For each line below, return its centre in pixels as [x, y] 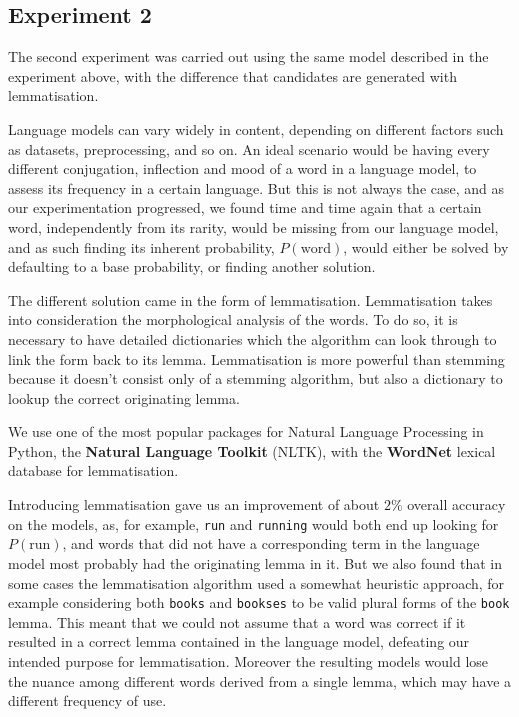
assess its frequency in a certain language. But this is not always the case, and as [256, 187]
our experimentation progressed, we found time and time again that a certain [245, 207]
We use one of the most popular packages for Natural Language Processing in [246, 431]
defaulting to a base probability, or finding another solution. [192, 266]
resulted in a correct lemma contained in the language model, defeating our [239, 641]
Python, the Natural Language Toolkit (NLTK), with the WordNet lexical [252, 450]
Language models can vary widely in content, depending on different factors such [256, 128]
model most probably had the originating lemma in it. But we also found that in [255, 562]
